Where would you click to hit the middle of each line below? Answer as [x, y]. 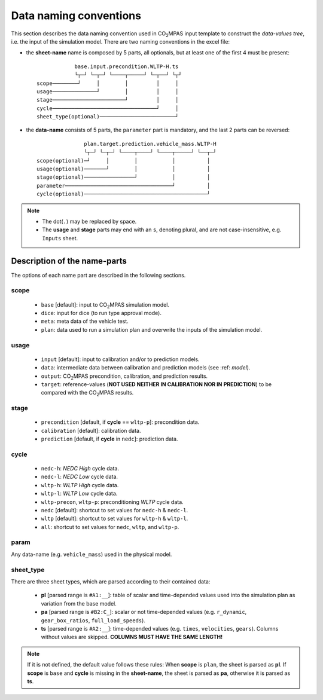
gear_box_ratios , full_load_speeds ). [93, 620]
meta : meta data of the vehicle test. [85, 321]
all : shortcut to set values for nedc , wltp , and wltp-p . [110, 527]
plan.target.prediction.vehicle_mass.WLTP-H [150, 144]
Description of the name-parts [69, 261]
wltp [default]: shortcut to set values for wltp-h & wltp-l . [115, 519]
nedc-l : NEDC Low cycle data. [80, 477]
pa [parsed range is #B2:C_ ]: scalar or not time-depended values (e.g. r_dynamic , [144, 612]
